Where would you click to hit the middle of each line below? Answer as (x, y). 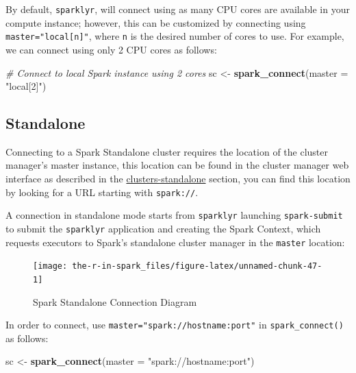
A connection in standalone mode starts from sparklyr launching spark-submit (174, 215)
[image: (50, 266)
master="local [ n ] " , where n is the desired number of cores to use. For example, (175, 36)
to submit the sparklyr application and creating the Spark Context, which (163, 228)
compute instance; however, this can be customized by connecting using (156, 22)
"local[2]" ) (26, 86)
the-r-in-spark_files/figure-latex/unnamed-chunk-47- (197, 266)
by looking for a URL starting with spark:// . (102, 192)
